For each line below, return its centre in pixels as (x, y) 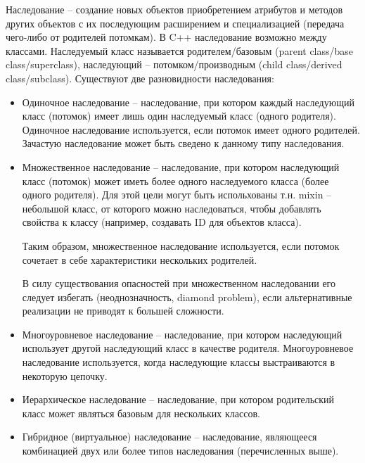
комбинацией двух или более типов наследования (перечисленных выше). (180, 451)
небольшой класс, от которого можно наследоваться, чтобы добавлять (172, 208)
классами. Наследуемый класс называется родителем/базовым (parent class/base (180, 50)
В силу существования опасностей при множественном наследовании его (179, 283)
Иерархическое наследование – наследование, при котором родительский (178, 399)
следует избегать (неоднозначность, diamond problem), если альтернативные (187, 297)
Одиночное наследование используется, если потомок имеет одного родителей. (191, 129)
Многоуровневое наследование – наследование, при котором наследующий (182, 334)
